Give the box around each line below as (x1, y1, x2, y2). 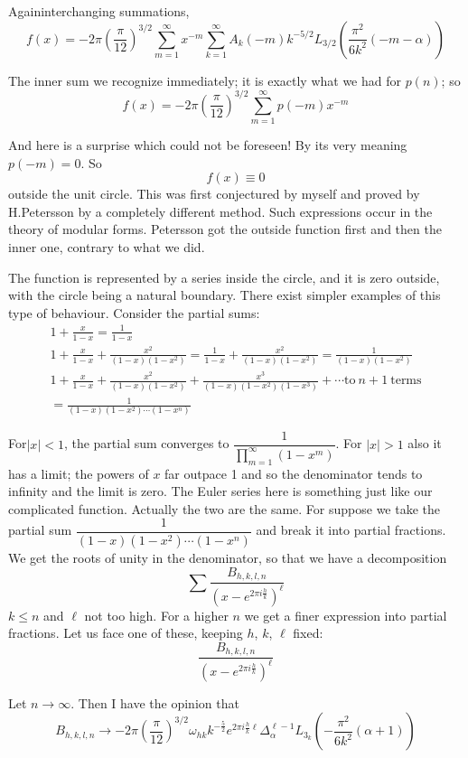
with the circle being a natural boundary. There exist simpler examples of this (8, 285, 441, 304)
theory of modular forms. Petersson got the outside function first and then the (8, 220, 442, 239)
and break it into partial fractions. (256, 520, 446, 539)
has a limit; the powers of (8, 463, 149, 482)
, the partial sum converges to (63, 434, 229, 453)
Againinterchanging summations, (8, 2, 190, 20)
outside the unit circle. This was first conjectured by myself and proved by (8, 184, 420, 203)
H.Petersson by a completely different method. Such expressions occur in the (8, 201, 433, 220)
